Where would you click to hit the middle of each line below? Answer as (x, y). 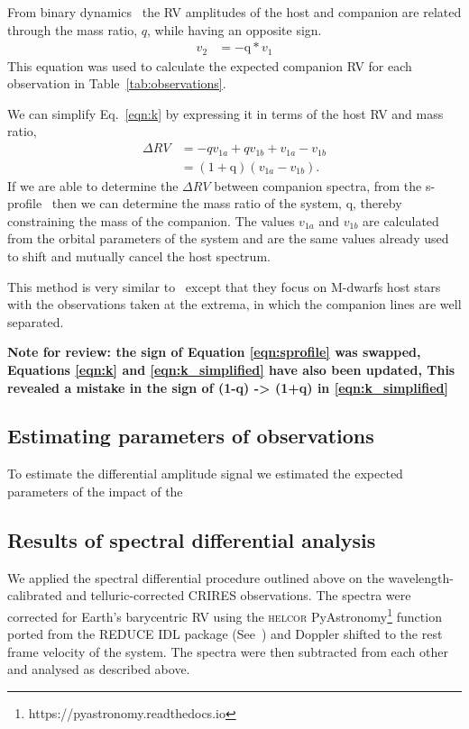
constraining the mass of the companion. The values (151, 220)
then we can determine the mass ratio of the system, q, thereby (227, 203)
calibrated (35, 595)
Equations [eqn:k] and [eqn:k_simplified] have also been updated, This (231, 369)
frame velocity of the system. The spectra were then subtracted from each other (228, 651)
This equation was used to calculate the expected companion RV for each (210, 65)
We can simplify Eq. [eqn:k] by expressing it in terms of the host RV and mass (225, 113)
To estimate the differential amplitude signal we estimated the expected (205, 474)
